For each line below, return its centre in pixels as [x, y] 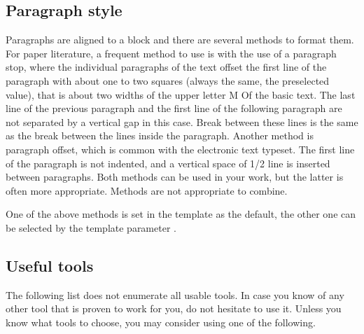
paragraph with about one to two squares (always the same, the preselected [168, 80]
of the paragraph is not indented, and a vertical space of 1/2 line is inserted [168, 163]
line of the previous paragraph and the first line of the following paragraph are [174, 108]
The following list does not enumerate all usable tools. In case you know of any [175, 294]
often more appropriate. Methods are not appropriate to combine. [147, 190]
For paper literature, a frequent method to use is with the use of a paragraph [171, 53]
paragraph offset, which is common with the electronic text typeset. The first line [180, 149]
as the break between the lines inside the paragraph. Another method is [160, 135]
